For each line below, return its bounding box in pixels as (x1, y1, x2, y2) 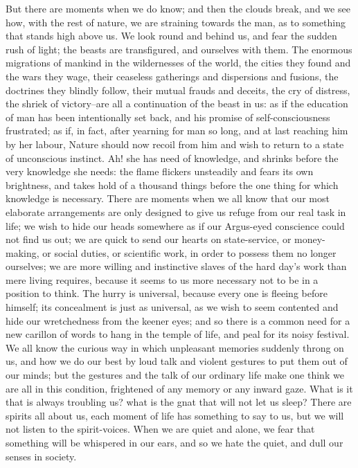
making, (6, 245, 39, 260)
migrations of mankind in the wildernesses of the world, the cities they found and (6, 55, 351, 70)
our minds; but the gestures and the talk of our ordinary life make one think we (6, 368, 344, 382)
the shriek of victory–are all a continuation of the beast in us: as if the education (6, 96, 348, 111)
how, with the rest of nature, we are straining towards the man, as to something (6, 15, 346, 29)
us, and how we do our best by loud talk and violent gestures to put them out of (6, 354, 348, 368)
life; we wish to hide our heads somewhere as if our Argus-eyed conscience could (6, 218, 345, 233)
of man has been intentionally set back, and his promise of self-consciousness (6, 109, 330, 124)
